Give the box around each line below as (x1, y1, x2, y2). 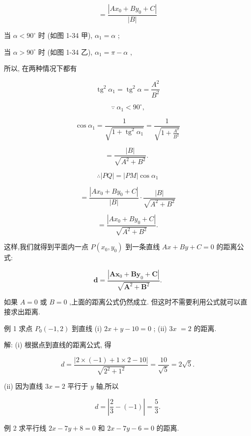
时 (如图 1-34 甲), (38, 30, 93, 40)
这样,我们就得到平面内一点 (4, 241, 88, 252)
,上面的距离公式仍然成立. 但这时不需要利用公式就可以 (69, 297, 241, 307)
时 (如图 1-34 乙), (38, 46, 93, 57)
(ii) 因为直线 (4, 381, 43, 391)
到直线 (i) (71, 323, 102, 333)
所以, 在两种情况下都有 (4, 63, 77, 73)
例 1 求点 (4, 323, 33, 333)
